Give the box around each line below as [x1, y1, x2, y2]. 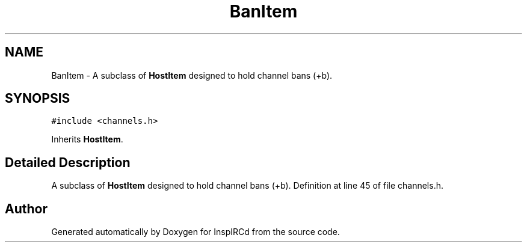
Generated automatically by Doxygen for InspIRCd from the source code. [51, 227, 340, 237]
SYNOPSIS [5, 91, 70, 106]
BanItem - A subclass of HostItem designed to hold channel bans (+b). [51, 70, 333, 81]
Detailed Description [5, 154, 131, 170]
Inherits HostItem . [51, 134, 123, 145]
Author [5, 201, 48, 216]
